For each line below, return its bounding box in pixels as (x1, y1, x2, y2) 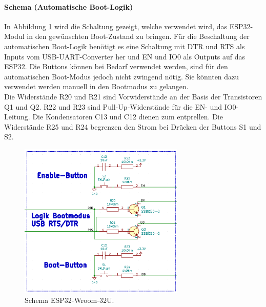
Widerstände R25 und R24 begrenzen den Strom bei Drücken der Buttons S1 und (4, 121, 261, 132)
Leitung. (4, 111, 30, 122)
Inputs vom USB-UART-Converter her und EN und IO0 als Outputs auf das (4, 51, 245, 62)
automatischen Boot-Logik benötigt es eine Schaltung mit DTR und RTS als (4, 40, 245, 51)
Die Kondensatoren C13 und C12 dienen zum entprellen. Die (32, 111, 223, 122)
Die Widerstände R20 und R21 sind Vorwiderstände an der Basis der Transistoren (4, 91, 262, 101)
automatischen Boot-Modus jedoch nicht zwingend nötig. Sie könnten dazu (4, 71, 239, 81)
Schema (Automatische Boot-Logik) (4, 1, 133, 12)
